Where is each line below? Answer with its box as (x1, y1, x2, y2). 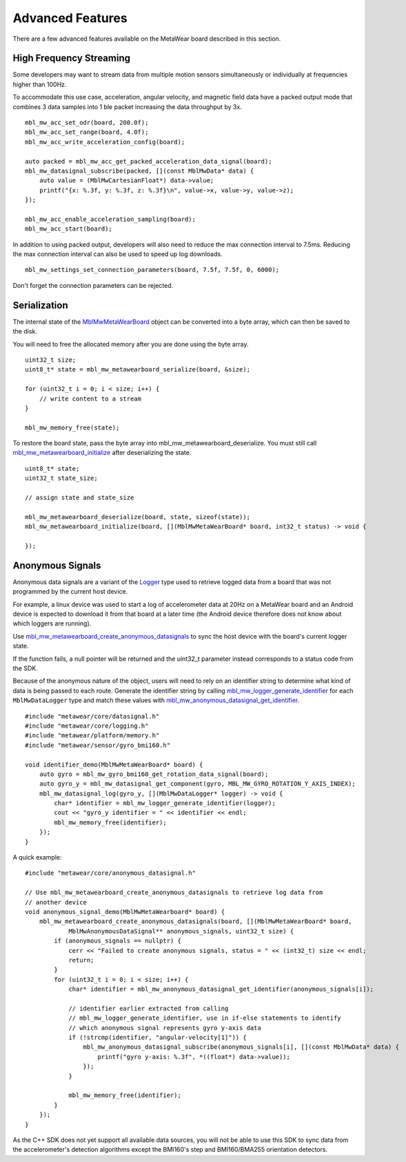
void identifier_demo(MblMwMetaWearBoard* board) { (25, 760, 203, 768)
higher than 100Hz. (12, 80, 67, 88)
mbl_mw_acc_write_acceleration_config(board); (25, 138, 185, 146)
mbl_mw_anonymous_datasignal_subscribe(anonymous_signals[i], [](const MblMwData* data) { (83, 1043, 400, 1051)
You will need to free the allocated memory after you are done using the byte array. (12, 340, 249, 348)
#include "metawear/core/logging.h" (25, 722, 149, 730)
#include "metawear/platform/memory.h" (25, 732, 160, 739)
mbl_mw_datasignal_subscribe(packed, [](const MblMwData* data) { (25, 166, 254, 175)
